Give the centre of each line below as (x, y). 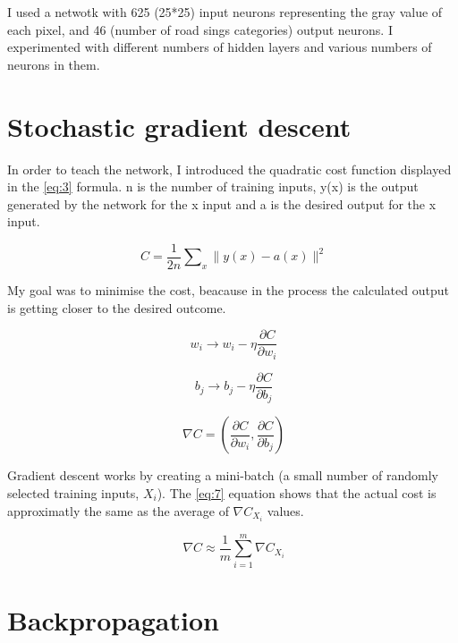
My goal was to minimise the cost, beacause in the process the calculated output (228, 290)
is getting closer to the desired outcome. (117, 307)
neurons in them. (54, 64)
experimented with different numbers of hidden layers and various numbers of (220, 47)
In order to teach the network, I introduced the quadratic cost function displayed (229, 169)
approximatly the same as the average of (118, 510)
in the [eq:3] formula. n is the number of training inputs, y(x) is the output (213, 186)
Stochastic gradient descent (179, 126)
